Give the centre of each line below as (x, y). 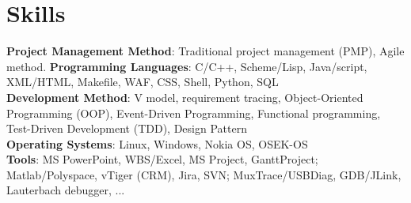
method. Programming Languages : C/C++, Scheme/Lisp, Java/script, (187, 66)
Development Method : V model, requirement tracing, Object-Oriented (185, 97)
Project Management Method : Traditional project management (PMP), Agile (205, 51)
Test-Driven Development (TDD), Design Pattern (127, 128)
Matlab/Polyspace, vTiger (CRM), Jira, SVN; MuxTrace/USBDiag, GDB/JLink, (204, 174)
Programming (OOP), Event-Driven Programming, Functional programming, (194, 113)
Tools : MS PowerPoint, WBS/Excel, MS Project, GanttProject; (162, 159)
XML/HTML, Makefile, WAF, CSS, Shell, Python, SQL (143, 82)
